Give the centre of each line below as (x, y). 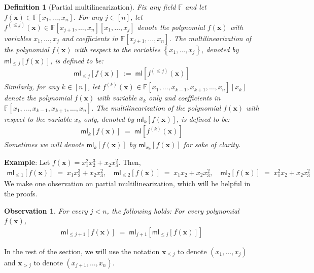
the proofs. (21, 193)
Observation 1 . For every (46, 210)
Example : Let (27, 162)
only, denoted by (109, 118)
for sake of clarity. (212, 144)
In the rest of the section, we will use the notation (82, 251)
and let (196, 7)
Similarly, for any (32, 87)
